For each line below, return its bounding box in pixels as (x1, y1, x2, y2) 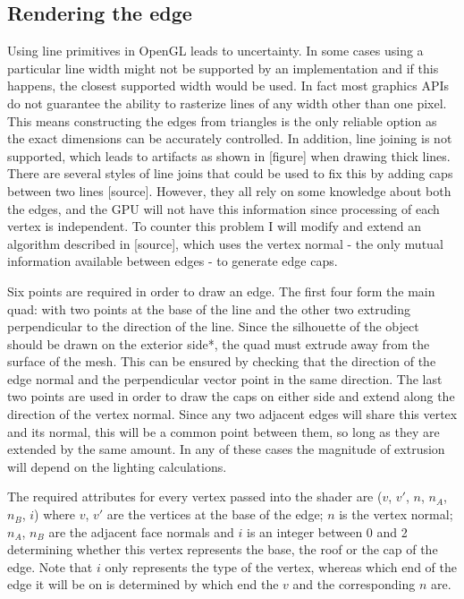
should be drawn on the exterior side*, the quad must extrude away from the (7, 334, 430, 353)
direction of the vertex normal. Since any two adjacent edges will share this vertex (7, 405, 458, 424)
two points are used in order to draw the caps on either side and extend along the (7, 387, 455, 406)
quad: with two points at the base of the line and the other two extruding (7, 299, 410, 318)
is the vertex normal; (339, 505, 453, 524)
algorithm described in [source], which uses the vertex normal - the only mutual (7, 234, 443, 252)
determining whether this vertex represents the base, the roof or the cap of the (7, 540, 438, 559)
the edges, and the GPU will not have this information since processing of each (7, 199, 440, 218)
